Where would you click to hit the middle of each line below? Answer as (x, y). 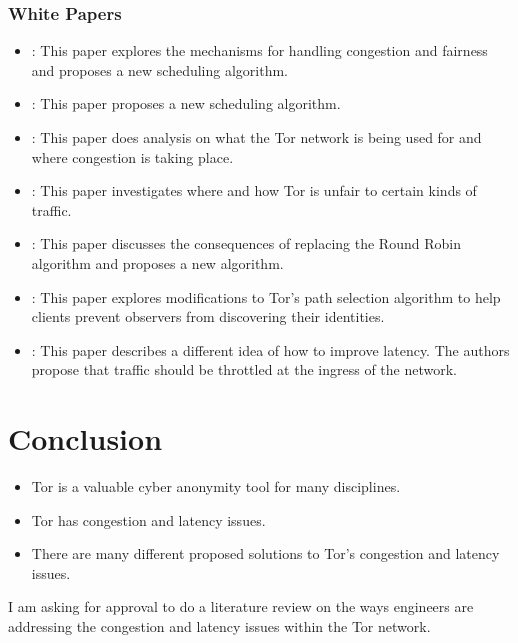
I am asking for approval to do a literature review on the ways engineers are (241, 606)
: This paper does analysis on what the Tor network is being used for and (256, 137)
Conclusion (85, 438)
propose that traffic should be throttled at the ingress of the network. (244, 369)
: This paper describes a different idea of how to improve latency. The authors (270, 349)
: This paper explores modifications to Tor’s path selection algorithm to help (266, 296)
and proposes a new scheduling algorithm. (160, 69)
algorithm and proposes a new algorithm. (157, 262)
